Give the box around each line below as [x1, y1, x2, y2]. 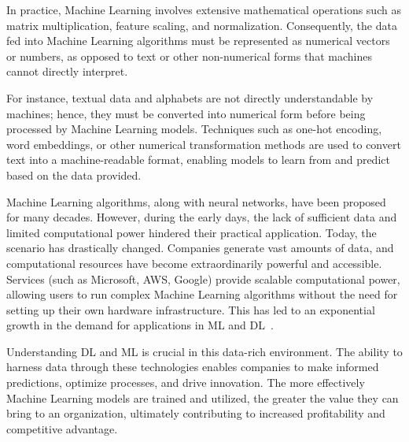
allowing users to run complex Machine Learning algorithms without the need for [6, 286, 398, 303]
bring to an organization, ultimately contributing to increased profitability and [6, 405, 385, 422]
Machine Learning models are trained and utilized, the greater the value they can [6, 389, 399, 406]
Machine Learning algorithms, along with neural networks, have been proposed [6, 193, 386, 210]
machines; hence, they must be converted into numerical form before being [6, 105, 366, 121]
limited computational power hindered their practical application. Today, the [6, 224, 377, 240]
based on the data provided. [6, 166, 142, 183]
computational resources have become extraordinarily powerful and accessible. [6, 254, 382, 271]
